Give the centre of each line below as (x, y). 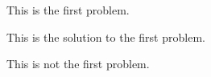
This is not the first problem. (78, 64)
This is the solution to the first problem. (106, 36)
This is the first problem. (68, 10)
